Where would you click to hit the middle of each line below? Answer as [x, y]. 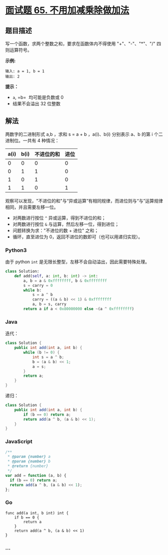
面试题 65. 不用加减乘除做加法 [67, 10]
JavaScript [19, 441]
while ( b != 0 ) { [41, 352]
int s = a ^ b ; [48, 357]
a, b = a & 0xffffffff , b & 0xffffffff [65, 281]
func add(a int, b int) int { [37, 513]
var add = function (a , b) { [36, 475]
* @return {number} [28, 466]
